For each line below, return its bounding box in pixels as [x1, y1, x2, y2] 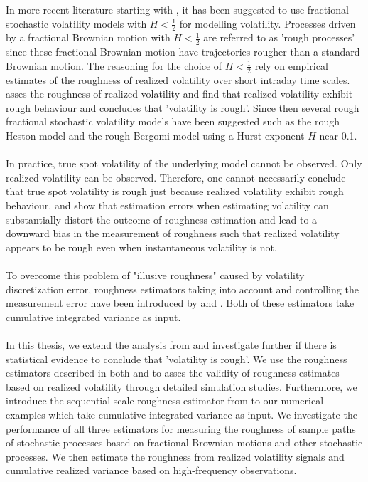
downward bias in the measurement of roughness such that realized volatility [6, 226, 340, 241]
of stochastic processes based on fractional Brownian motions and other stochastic [6, 435, 363, 450]
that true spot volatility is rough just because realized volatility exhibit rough [6, 184, 344, 199]
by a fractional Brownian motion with [6, 30, 171, 45]
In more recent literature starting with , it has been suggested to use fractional [6, 2, 349, 16]
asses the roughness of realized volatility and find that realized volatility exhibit [6, 86, 353, 101]
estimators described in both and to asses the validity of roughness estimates [6, 365, 340, 380]
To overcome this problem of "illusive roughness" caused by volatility [6, 267, 305, 282]
